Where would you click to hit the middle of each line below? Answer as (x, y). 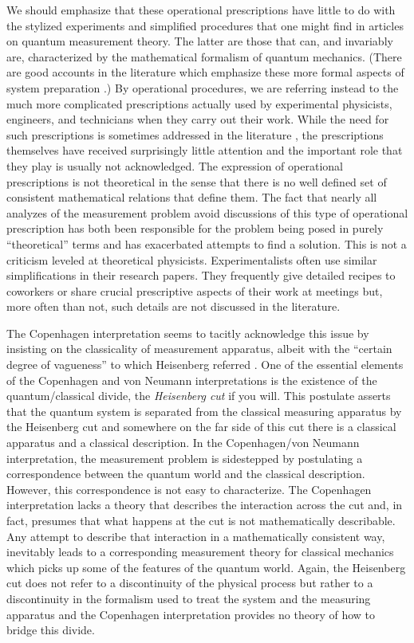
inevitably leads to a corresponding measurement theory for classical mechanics (200, 552)
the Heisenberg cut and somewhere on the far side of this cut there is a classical (201, 427)
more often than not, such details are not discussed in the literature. (173, 306)
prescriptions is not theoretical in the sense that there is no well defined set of (197, 181)
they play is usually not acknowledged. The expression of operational (175, 165)
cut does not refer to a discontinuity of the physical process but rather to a (190, 583)
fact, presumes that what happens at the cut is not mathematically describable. (201, 520)
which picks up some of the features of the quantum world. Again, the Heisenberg (206, 567)
